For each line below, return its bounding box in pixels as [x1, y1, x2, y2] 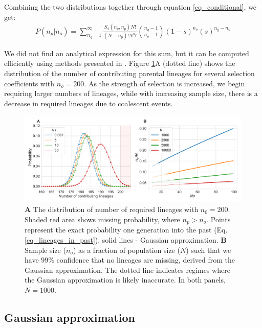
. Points [206, 214, 231, 224]
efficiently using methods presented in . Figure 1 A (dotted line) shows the [4, 58, 235, 68]
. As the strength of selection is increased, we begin [84, 78, 245, 88]
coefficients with [4, 78, 55, 88]
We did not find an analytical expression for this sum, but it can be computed [4, 48, 249, 58]
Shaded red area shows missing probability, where [25, 214, 180, 224]
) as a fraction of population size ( [73, 244, 180, 255]
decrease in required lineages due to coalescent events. [4, 98, 173, 108]
